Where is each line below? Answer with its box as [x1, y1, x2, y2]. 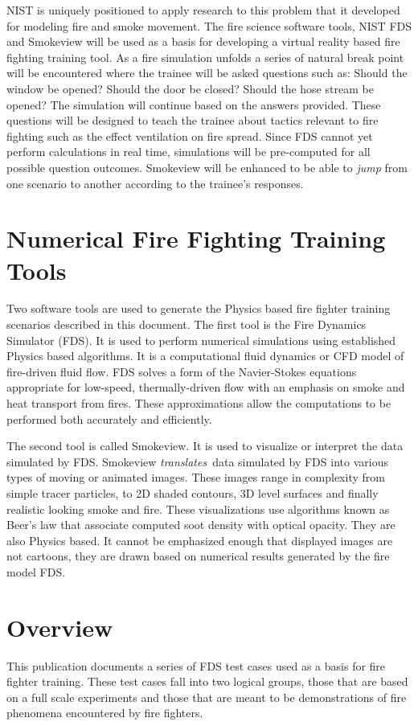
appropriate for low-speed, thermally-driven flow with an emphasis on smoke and [6, 379, 405, 396]
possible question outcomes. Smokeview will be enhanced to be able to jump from [6, 158, 408, 175]
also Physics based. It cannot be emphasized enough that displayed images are [6, 531, 393, 548]
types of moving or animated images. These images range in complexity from [6, 469, 385, 486]
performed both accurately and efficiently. [6, 410, 212, 427]
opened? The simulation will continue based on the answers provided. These [6, 96, 381, 113]
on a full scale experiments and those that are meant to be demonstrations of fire [6, 688, 407, 705]
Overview [6, 610, 113, 643]
